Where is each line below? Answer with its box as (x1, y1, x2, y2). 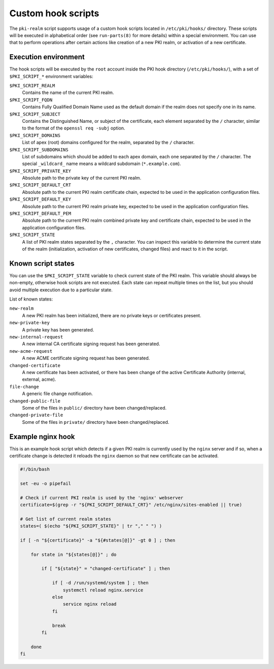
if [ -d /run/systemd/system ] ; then (52, 580, 149, 586)
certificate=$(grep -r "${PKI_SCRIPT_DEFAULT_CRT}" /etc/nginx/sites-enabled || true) (20, 501, 243, 508)
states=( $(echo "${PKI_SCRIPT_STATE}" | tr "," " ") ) (20, 523, 162, 529)
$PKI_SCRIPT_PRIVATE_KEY (9, 168, 71, 174)
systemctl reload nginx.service (62, 587, 144, 593)
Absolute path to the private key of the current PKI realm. (22, 175, 142, 181)
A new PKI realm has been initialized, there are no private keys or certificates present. (22, 312, 201, 318)
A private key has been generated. (22, 326, 94, 332)
